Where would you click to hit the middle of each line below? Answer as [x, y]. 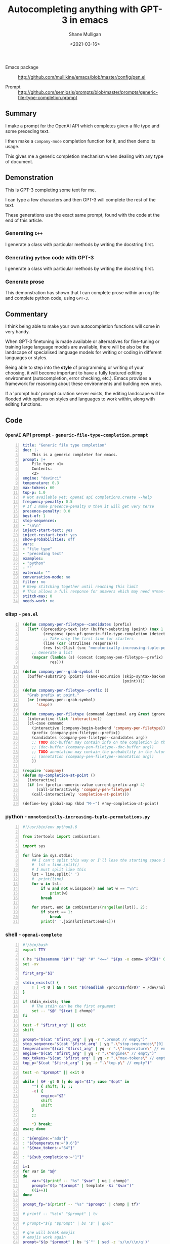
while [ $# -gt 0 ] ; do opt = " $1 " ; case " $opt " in [76, 1082]
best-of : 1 [34, 516]
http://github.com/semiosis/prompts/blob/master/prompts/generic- [88, 92]
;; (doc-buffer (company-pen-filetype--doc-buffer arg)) [93, 747]
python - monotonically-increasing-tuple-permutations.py [78, 817]
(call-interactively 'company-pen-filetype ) [84, 789]
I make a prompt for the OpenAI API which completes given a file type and [82, 126]
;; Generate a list [52, 653]
